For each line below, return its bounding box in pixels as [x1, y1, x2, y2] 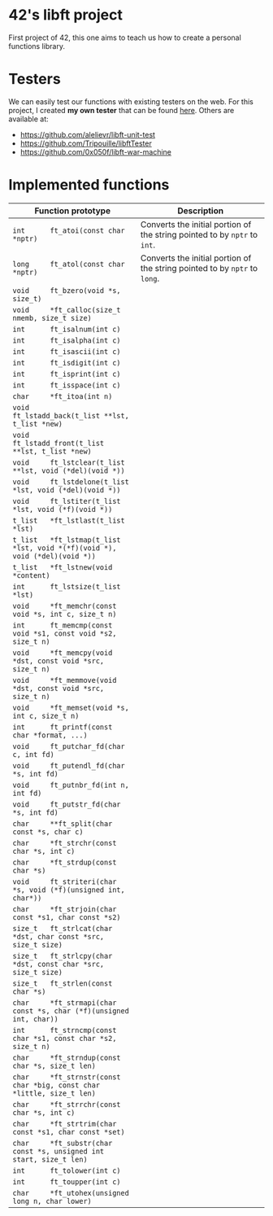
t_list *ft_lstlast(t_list [12, 515, 125, 525]
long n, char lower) [12, 1196, 92, 1205]
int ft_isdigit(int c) [12, 358, 121, 367]
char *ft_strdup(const [12, 857, 117, 867]
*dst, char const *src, [12, 932, 105, 941]
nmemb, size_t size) [12, 313, 92, 322]
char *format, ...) [12, 730, 88, 740]
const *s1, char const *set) [12, 1127, 125, 1136]
